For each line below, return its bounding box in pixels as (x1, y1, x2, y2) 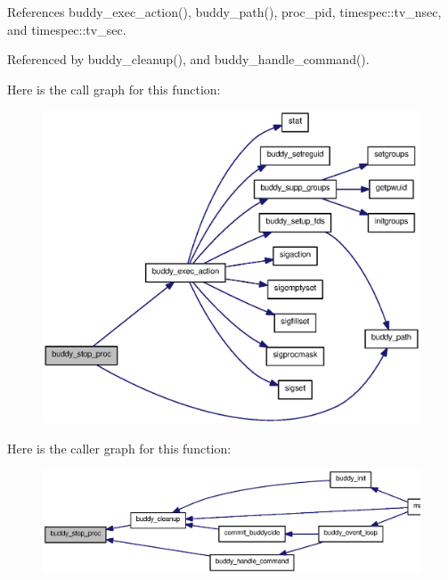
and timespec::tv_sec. (7, 20, 126, 38)
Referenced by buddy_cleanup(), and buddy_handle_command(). (7, 50, 370, 69)
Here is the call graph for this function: (7, 79, 221, 98)
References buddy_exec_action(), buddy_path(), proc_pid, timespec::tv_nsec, (7, 3, 442, 20)
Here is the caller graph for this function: (7, 438, 232, 457)
